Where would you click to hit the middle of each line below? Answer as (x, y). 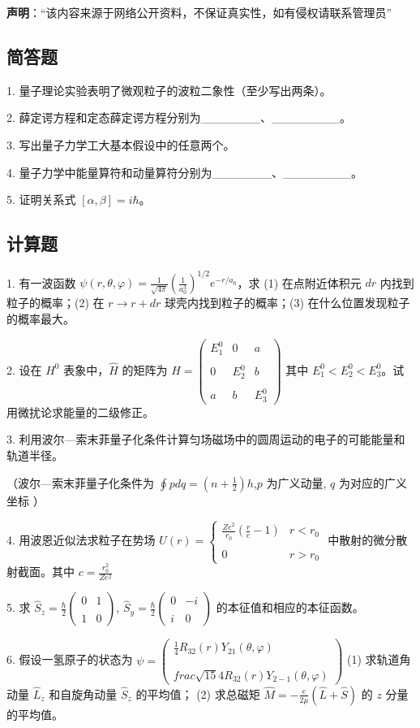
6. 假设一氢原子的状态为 (70, 659)
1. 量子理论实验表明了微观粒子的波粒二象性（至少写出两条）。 (169, 90)
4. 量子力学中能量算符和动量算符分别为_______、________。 (185, 172)
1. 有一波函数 (41, 282)
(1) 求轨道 (373, 659)
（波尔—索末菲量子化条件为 (80, 482)
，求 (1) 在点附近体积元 (299, 282)
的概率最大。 (41, 319)
